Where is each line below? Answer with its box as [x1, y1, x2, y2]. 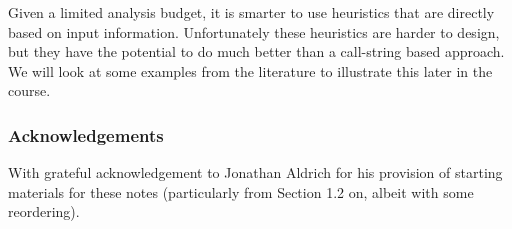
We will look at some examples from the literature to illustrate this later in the [8, 60, 493, 81]
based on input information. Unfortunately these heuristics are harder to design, [8, 21, 500, 42]
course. [8, 80, 51, 101]
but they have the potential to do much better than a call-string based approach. [8, 41, 505, 62]
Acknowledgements [8, 122, 164, 147]
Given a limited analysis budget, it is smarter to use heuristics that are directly [8, 2, 495, 22]
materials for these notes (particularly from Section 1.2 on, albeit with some [8, 181, 474, 202]
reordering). [8, 201, 80, 222]
